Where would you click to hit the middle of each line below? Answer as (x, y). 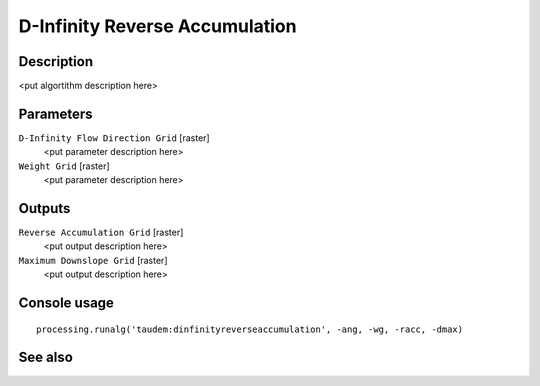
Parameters (55, 113)
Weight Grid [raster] (64, 166)
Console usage (66, 303)
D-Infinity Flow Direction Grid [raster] (114, 137)
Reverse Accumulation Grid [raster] (101, 232)
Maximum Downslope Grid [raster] (93, 260)
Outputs (44, 208)
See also (46, 357)
